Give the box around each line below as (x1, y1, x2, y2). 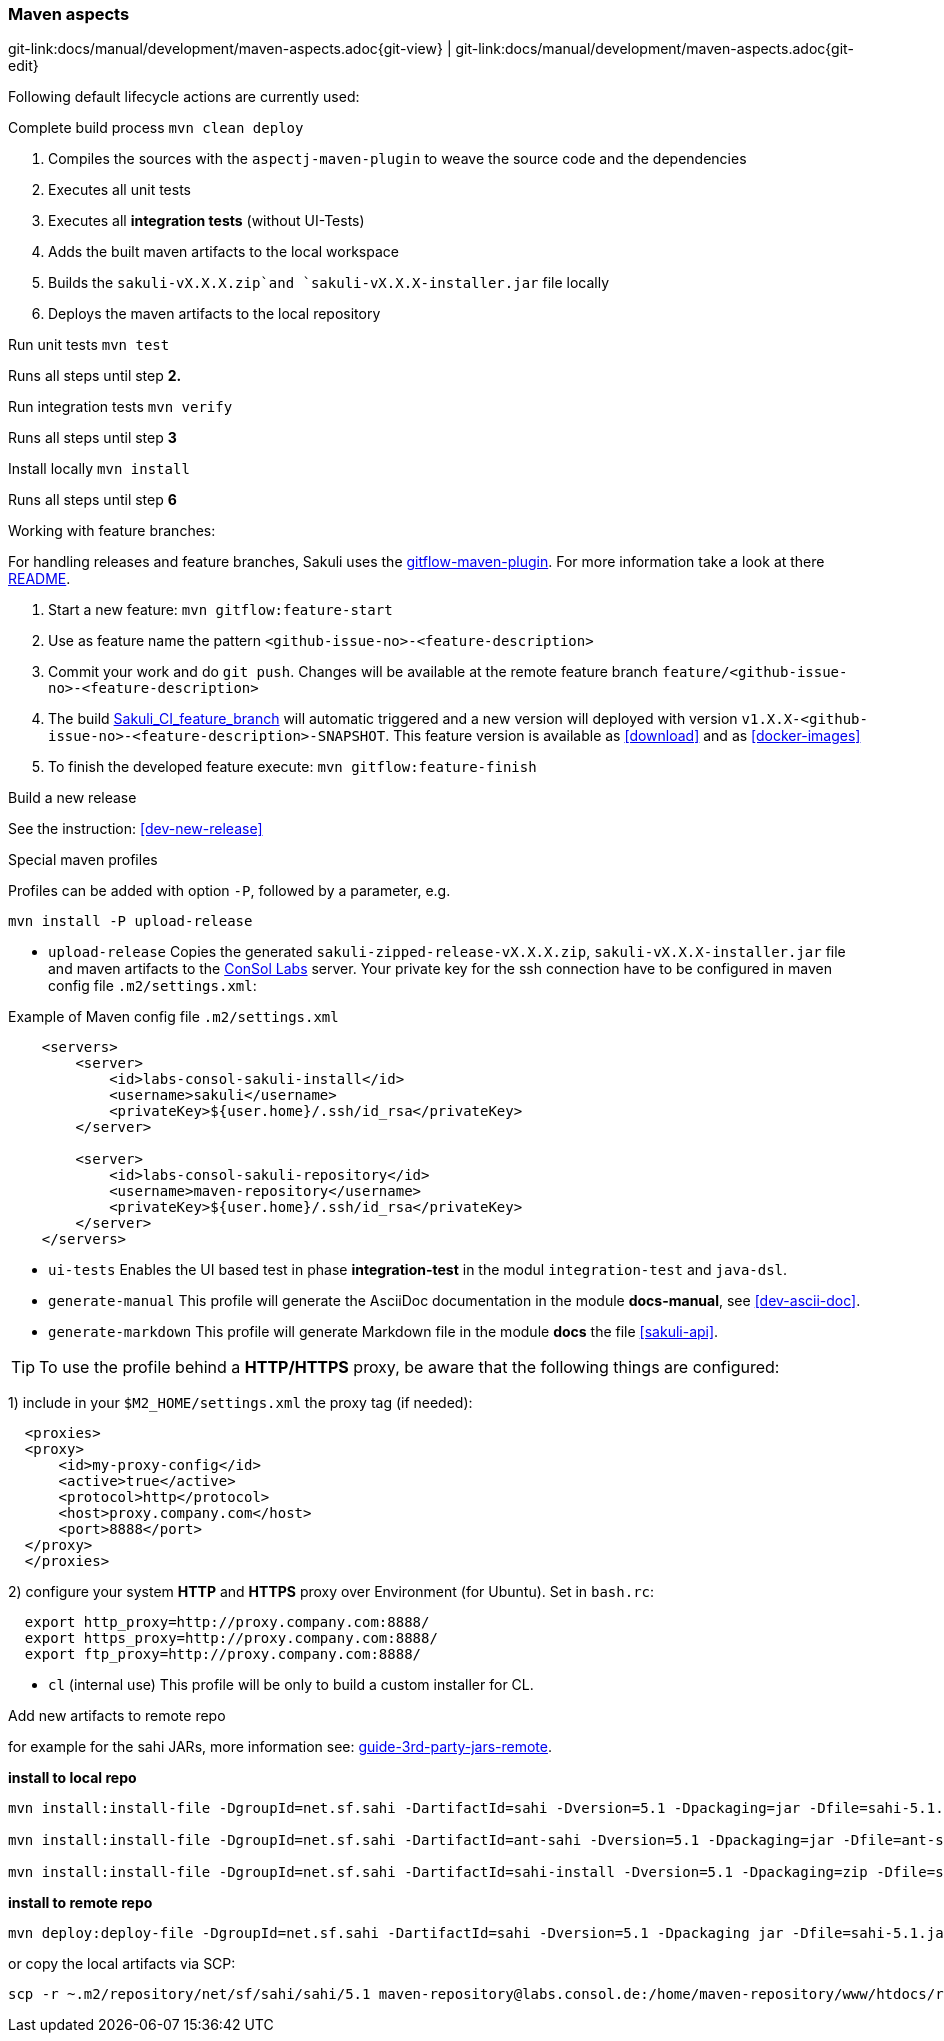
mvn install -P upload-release (8, 913, 253, 930)
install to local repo (8, 1769, 137, 1787)
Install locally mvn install (8, 460, 190, 478)
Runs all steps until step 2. (8, 367, 182, 385)
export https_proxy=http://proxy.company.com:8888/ (24, 1630, 438, 1647)
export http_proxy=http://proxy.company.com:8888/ (24, 1614, 430, 1631)
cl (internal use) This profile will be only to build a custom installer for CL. (48, 1676, 534, 1694)
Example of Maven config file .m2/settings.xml (8, 1008, 339, 1026)
